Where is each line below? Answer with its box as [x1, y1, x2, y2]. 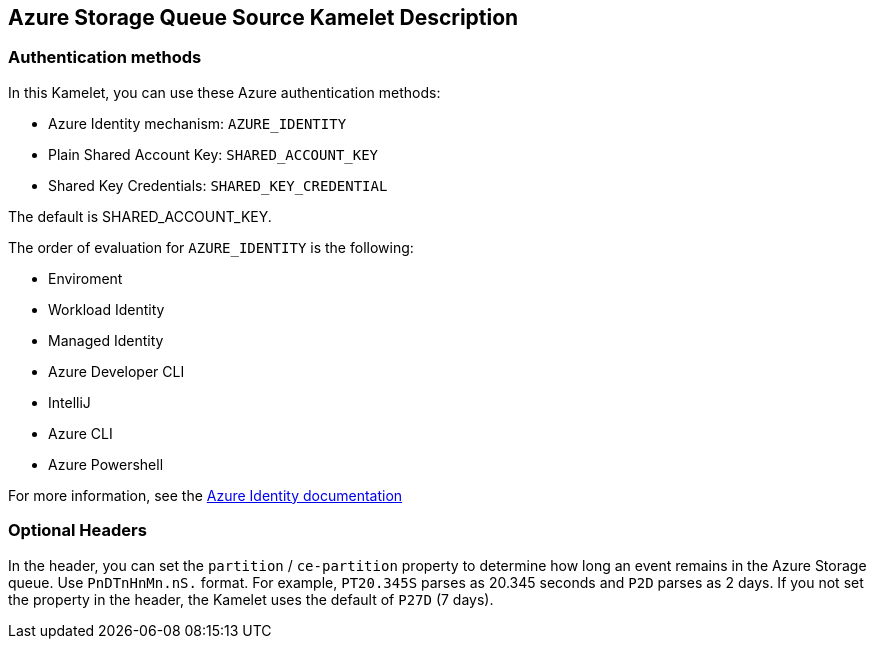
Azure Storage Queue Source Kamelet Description [8, 5, 519, 30]
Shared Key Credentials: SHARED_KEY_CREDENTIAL [48, 176, 388, 194]
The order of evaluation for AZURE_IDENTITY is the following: [8, 238, 414, 256]
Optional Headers [8, 520, 147, 541]
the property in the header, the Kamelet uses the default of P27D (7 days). [8, 590, 494, 608]
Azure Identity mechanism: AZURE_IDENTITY [48, 114, 347, 132]
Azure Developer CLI [48, 362, 185, 380]
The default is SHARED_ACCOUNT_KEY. [8, 207, 272, 225]
